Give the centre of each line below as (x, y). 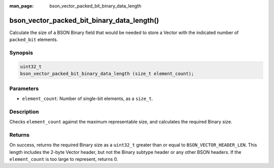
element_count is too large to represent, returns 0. (64, 159)
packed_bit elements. (34, 40)
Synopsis (21, 53)
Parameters (24, 88)
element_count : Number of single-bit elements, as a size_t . (88, 98)
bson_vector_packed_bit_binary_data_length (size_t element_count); (107, 74)
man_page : (22, 6)
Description (24, 112)
